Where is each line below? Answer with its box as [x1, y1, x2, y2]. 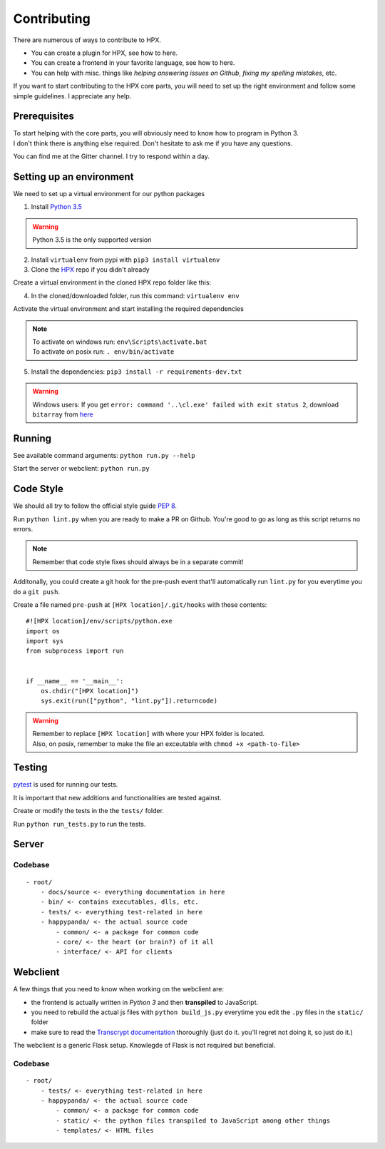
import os [26, 627, 60, 635]
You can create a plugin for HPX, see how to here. [31, 48, 178, 57]
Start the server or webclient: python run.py [13, 464, 150, 473]
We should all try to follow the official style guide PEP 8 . [13, 501, 178, 510]
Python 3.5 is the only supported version [32, 235, 152, 244]
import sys [26, 637, 64, 645]
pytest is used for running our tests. [13, 780, 118, 789]
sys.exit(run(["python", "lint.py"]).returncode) [40, 697, 217, 705]
